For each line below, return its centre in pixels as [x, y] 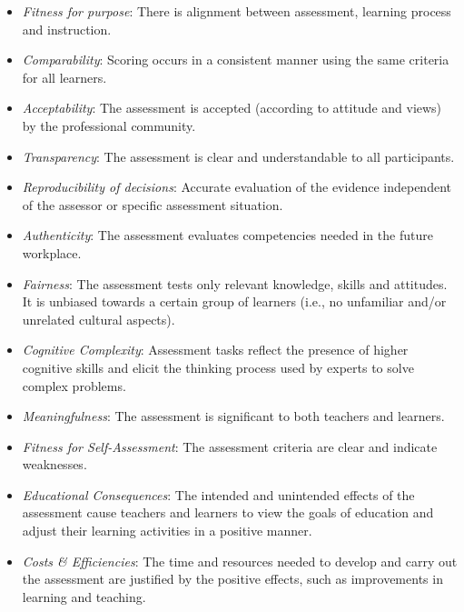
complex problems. [74, 385]
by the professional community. [109, 125]
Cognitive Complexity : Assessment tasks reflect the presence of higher [215, 350]
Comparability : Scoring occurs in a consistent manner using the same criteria [236, 60]
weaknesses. [54, 464]
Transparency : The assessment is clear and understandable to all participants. [238, 156]
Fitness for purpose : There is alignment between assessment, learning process [237, 11]
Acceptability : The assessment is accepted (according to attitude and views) [232, 108]
